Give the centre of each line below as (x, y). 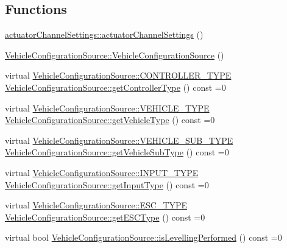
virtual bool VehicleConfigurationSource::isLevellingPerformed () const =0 (143, 237)
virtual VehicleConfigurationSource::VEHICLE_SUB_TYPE (119, 140)
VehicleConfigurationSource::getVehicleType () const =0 (110, 120)
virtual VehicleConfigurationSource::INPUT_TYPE (102, 172)
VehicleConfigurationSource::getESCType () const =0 (105, 217)
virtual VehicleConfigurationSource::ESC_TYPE (96, 205)
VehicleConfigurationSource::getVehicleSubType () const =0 (117, 152)
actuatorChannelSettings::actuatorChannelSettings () (104, 34)
